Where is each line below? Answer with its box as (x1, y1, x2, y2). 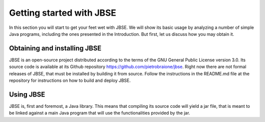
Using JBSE (9, 90, 45, 98)
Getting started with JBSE (9, 7, 116, 18)
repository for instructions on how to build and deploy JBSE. (9, 77, 131, 83)
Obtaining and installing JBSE (9, 44, 102, 52)
